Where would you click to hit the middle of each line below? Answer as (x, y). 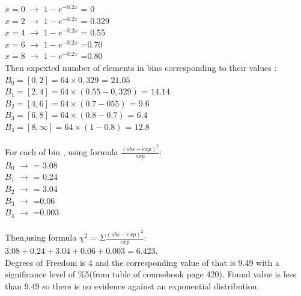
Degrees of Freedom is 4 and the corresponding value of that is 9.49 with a (142, 262)
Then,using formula (41, 237)
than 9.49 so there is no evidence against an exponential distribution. (132, 285)
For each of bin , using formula (62, 152)
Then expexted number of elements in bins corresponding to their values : (141, 67)
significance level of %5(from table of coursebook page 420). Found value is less (150, 274)
